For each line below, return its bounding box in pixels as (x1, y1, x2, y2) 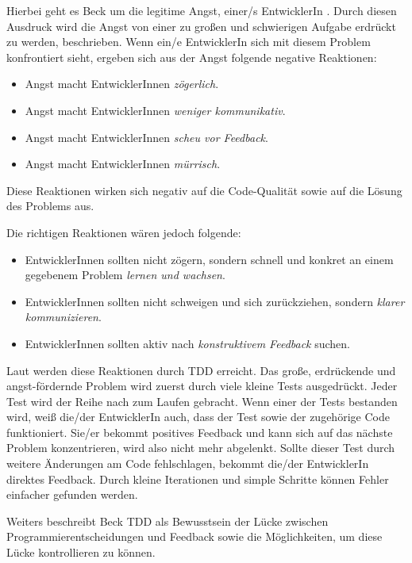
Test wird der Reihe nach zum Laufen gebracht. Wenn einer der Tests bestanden (6, 393, 398, 409)
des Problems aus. (6, 197, 94, 214)
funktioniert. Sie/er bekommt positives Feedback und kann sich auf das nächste (6, 423, 393, 440)
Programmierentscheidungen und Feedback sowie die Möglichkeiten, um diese (6, 528, 383, 545)
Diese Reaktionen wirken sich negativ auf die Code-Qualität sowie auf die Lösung (6, 182, 402, 198)
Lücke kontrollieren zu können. (6, 544, 156, 561)
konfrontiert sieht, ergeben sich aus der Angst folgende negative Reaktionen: (6, 48, 377, 65)
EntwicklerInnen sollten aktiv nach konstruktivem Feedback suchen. (25, 335, 351, 351)
